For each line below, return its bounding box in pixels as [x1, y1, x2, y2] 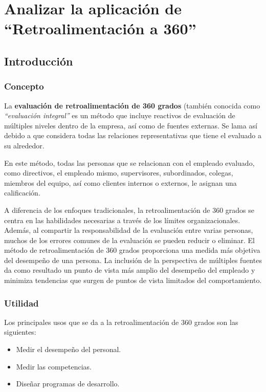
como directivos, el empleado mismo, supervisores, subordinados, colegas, [4, 167, 233, 178]
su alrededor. [4, 140, 45, 150]
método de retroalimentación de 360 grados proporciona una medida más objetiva [4, 245, 260, 255]
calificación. [4, 187, 40, 198]
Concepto [4, 80, 44, 93]
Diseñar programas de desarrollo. [16, 378, 120, 389]
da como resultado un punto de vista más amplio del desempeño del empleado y [4, 265, 255, 275]
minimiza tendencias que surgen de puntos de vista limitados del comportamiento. [4, 275, 262, 286]
